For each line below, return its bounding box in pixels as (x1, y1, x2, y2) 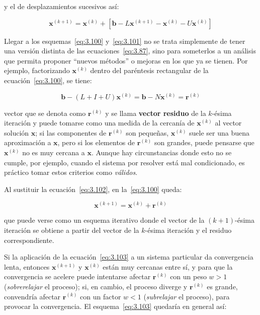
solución (4, 127, 29, 138)
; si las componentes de (35, 127, 107, 138)
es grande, (207, 281, 238, 291)
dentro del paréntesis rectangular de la (90, 65, 209, 76)
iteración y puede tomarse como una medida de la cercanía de (4, 117, 195, 128)
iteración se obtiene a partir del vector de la (4, 224, 139, 235)
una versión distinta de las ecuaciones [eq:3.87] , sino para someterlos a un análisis (4, 45, 256, 56)
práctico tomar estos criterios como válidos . (4, 167, 138, 177)
